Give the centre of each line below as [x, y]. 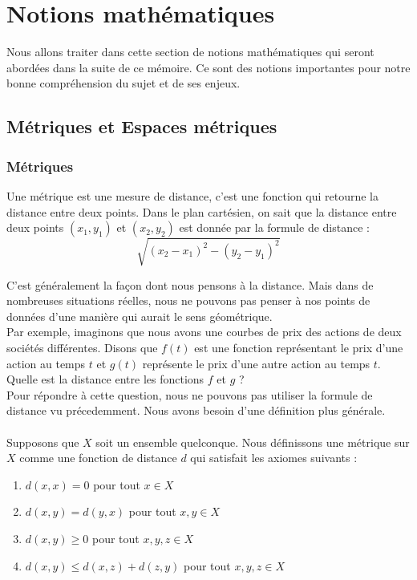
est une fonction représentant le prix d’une [299, 348]
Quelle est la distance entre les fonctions [105, 379]
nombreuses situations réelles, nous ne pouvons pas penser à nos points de [188, 300]
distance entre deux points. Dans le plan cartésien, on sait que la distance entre [202, 211]
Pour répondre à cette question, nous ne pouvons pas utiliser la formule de [190, 394]
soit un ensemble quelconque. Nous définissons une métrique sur [253, 442]
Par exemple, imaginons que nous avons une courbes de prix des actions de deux [204, 332]
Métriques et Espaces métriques [142, 126]
